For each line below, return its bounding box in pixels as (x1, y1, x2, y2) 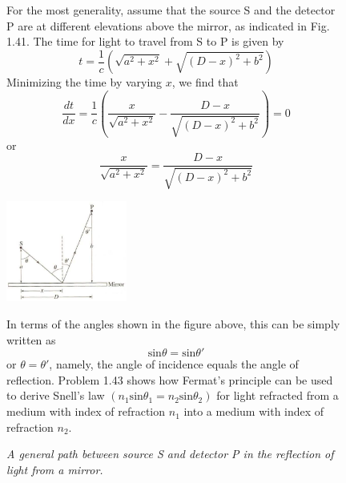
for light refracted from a (216, 387, 339, 404)
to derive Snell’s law (6, 387, 105, 404)
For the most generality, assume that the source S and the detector (6, 2, 336, 18)
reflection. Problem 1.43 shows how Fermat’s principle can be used (6, 371, 333, 388)
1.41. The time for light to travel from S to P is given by (6, 33, 284, 50)
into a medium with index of (183, 403, 324, 420)
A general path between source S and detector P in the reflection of (6, 445, 334, 462)
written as (6, 331, 56, 348)
